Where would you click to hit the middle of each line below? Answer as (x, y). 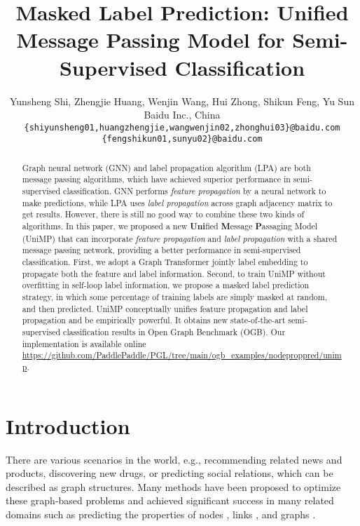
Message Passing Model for (151, 40)
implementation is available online (84, 343)
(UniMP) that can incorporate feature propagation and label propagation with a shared (180, 238)
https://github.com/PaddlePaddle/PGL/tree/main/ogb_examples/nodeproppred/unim (182, 355)
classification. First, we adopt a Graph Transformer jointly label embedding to (165, 262)
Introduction (68, 425)
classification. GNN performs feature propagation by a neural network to (195, 191)
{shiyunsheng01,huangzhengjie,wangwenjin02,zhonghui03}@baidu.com (182, 127)
